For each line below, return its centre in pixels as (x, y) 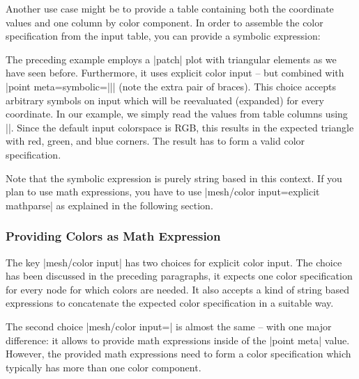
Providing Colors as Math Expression (113, 236)
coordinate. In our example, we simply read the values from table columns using (177, 114)
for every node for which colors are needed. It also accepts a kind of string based (177, 289)
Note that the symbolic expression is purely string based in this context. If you (174, 178)
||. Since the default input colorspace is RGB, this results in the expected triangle (180, 127)
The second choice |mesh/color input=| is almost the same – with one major (169, 326)
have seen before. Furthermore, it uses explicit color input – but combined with (175, 73)
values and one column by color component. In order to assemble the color (165, 22)
